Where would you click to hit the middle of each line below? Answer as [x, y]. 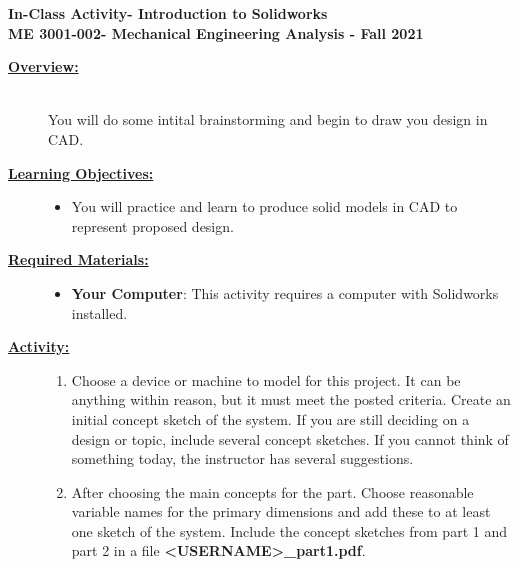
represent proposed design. [152, 225]
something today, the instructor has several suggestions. [242, 458]
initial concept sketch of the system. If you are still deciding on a [270, 418]
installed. [99, 312]
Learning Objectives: [81, 172]
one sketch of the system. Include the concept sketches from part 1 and [289, 530]
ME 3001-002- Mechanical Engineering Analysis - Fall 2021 [216, 32]
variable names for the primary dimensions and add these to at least [281, 511]
